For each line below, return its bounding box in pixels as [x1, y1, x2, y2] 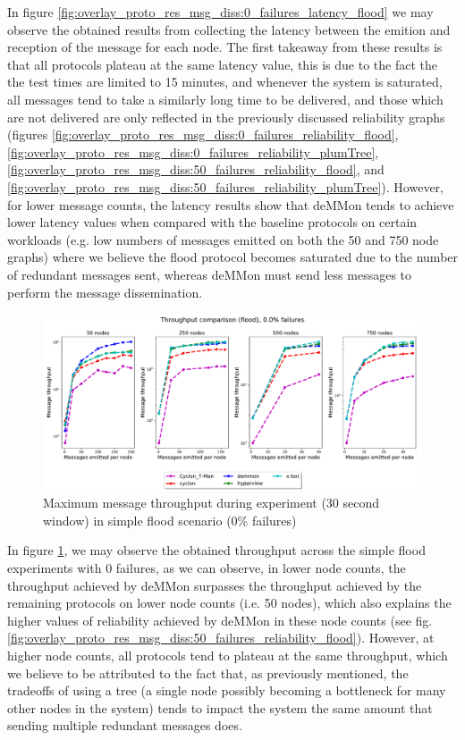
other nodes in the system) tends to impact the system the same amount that [7, 698, 433, 717]
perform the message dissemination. [7, 282, 203, 301]
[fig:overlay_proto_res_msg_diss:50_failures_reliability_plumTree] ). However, [7, 177, 444, 196]
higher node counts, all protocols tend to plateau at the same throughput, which [7, 645, 448, 664]
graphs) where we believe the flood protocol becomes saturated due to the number [7, 248, 459, 266]
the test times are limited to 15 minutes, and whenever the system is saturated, [7, 72, 443, 91]
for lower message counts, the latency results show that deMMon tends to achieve [7, 195, 454, 214]
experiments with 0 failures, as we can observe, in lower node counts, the [7, 558, 406, 576]
